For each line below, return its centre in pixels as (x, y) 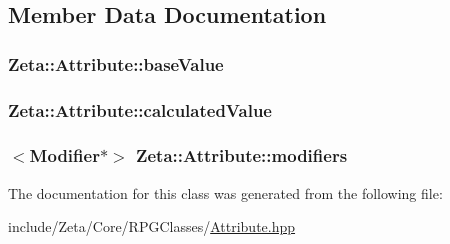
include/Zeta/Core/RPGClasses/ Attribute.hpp (152, 226)
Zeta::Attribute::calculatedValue (140, 109)
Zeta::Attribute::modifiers (241, 155)
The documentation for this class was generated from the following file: (225, 192)
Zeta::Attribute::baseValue (116, 63)
